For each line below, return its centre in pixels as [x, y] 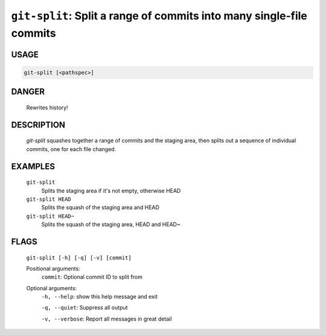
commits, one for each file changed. [71, 149]
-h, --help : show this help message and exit [100, 297]
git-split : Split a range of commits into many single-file [159, 16]
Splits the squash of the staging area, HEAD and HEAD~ [111, 224]
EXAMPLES [33, 166]
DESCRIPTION [38, 125]
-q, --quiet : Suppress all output [85, 308]
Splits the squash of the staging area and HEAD [101, 207]
